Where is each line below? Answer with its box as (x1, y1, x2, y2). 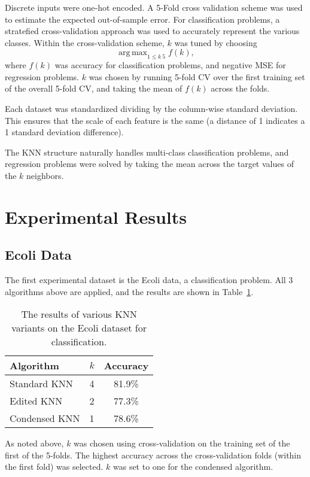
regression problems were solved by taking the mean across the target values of (5, 157, 294, 170)
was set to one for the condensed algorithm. (113, 460, 273, 473)
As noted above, (5, 437, 64, 449)
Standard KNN (10, 376, 73, 391)
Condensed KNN (10, 411, 80, 426)
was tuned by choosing (174, 36, 257, 48)
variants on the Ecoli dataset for (11, 321, 147, 335)
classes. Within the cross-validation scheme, (5, 36, 165, 48)
